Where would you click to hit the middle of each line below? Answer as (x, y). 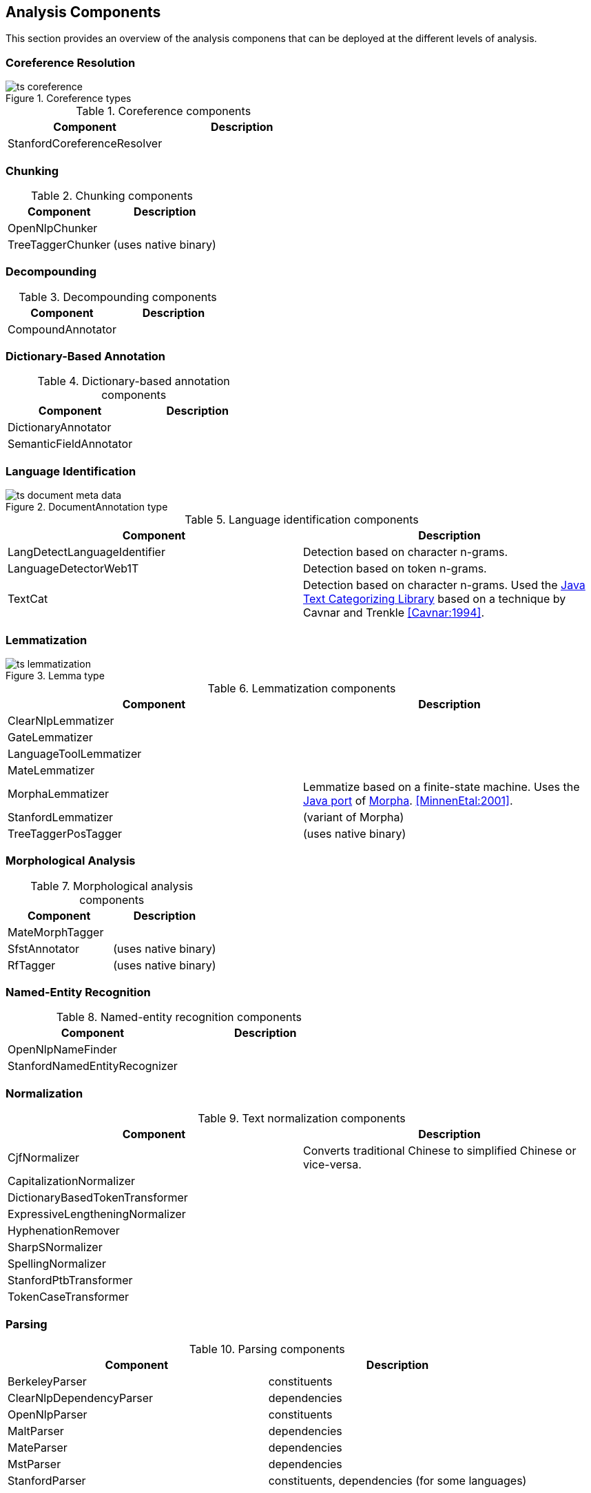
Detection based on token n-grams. (395, 569)
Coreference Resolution (71, 62)
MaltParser (36, 1431)
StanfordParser (47, 1480)
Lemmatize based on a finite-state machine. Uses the (442, 786)
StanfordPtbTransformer (70, 1280)
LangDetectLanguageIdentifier (86, 552)
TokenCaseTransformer (69, 1297)
